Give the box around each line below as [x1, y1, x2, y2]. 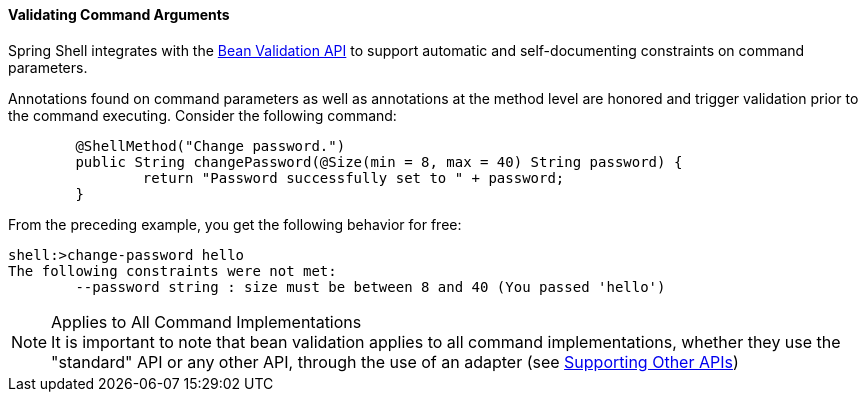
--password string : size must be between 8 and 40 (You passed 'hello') [75, 278, 666, 295]
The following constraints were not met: [8, 262, 337, 279]
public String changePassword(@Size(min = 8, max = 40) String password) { [75, 153, 683, 170]
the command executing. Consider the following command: [8, 106, 397, 124]
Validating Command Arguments [8, 6, 230, 23]
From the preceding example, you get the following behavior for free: [8, 215, 462, 233]
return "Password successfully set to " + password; [142, 169, 565, 186]
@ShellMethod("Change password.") [75, 137, 346, 154]
